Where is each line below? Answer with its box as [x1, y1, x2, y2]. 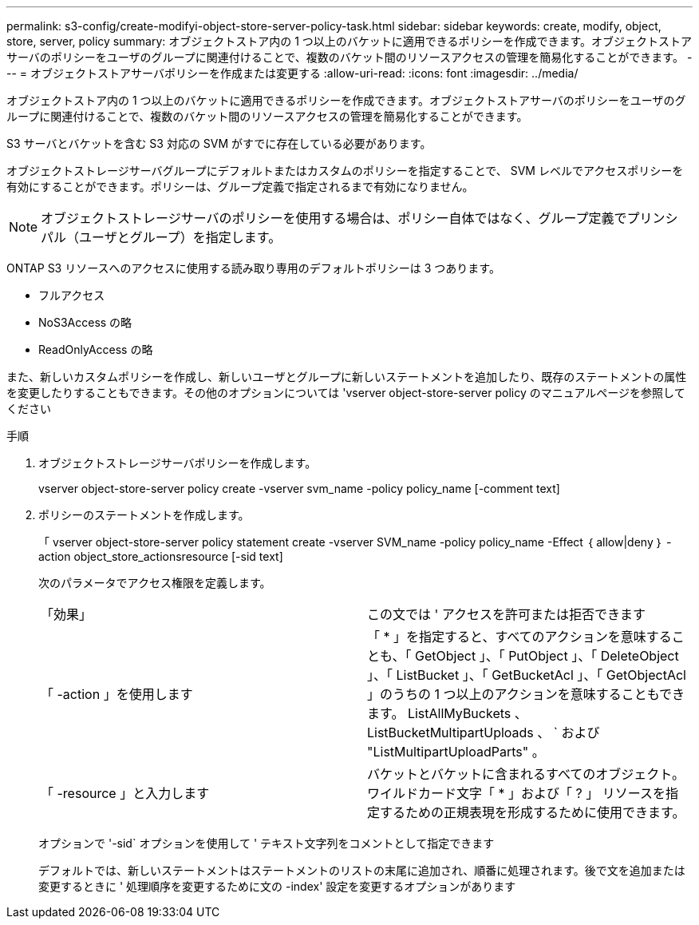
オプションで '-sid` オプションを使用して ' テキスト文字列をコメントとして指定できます [38, 836, 495, 850]
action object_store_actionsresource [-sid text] [38, 550, 283, 563]
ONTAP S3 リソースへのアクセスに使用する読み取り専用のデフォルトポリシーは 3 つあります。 [6, 261, 500, 275]
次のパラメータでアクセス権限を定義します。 [38, 576, 271, 590]
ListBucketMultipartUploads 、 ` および [367, 725, 600, 740]
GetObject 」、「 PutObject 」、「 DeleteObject [415, 648, 679, 664]
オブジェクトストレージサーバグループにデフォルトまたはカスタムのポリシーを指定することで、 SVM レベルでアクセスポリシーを [6, 164, 684, 177]
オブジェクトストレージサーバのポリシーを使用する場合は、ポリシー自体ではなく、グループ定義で [41, 210, 627, 226]
